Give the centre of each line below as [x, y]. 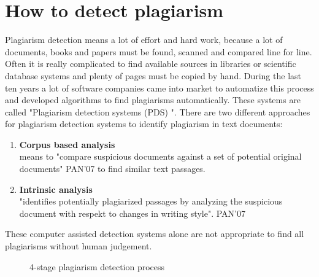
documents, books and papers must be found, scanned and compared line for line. [159, 51]
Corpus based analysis [67, 144]
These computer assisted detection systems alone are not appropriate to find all [155, 234]
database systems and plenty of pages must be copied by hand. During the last [153, 75]
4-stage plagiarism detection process [97, 266]
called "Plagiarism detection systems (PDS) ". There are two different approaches [158, 111]
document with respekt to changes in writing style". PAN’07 [132, 213]
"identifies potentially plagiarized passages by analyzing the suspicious [151, 201]
